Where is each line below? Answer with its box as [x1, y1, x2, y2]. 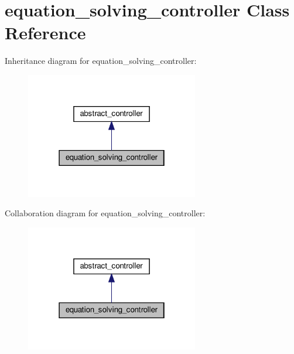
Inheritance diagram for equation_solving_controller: [5, 55, 197, 67]
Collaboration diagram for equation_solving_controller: [5, 207, 206, 219]
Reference [5, 21, 86, 45]
